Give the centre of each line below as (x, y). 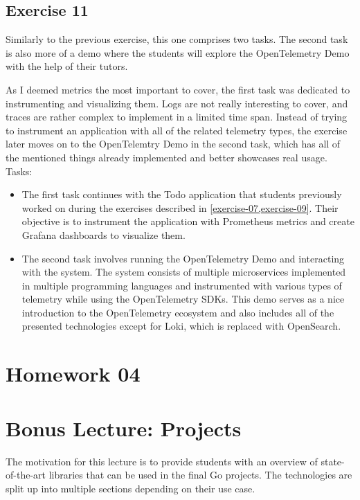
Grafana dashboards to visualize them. (103, 234)
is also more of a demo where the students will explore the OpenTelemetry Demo (178, 52)
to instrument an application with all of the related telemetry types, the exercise (177, 130)
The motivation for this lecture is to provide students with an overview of (162, 461)
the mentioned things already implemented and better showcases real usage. (166, 157)
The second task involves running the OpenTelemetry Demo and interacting (183, 258)
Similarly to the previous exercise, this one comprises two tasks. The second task (177, 39)
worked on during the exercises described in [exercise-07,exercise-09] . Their (180, 207)
